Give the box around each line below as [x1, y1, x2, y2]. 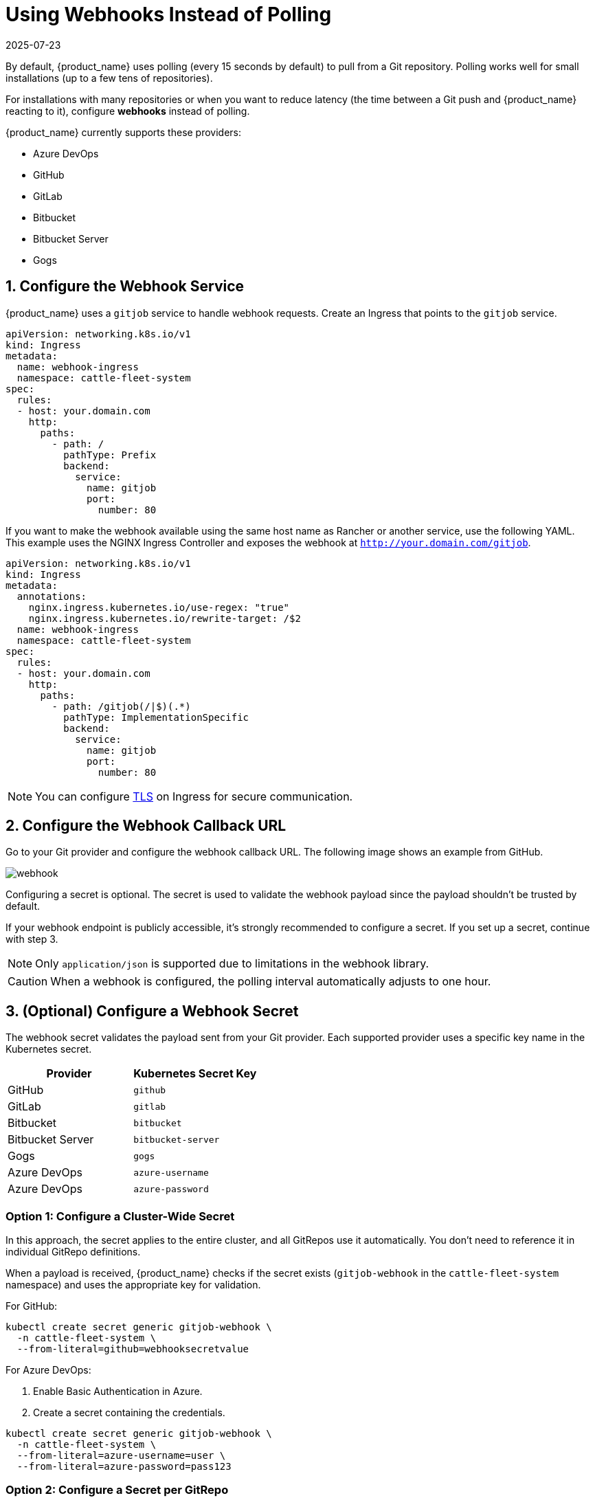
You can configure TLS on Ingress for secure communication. [35, 789, 353, 803]
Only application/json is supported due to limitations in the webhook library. [35, 957, 429, 971]
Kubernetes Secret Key [133, 1066, 257, 1081]
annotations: [16, 590, 87, 602]
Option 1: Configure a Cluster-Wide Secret [5, 1209, 235, 1223]
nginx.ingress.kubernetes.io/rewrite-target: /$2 [28, 612, 301, 624]
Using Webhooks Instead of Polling [5, 3, 332, 26]
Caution [8, 974, 48, 989]
